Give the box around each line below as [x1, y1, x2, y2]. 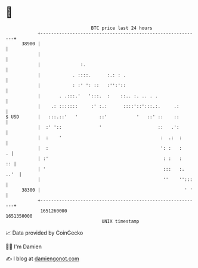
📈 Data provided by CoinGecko [5, 229, 83, 236]
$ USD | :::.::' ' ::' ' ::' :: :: [5, 113, 180, 120]
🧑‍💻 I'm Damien [5, 243, 42, 250]
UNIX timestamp [101, 218, 140, 224]
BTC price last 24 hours [91, 25, 153, 31]
